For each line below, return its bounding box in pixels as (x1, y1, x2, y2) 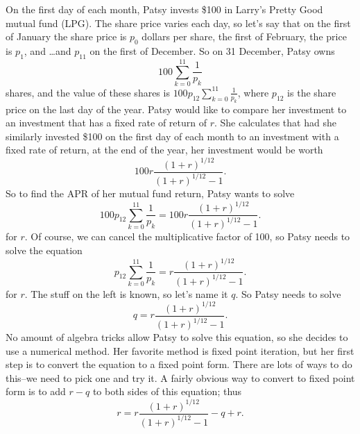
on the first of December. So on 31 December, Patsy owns (89, 43, 335, 58)
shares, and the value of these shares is (6, 85, 170, 99)
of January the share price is (6, 29, 127, 44)
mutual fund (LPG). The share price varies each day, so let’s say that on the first (6, 15, 351, 30)
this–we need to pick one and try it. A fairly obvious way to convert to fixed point (6, 370, 355, 385)
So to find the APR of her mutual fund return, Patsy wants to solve (6, 185, 295, 200)
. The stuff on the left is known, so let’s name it (24, 286, 228, 301)
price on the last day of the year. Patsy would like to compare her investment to (6, 101, 347, 116)
